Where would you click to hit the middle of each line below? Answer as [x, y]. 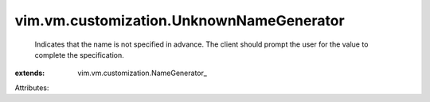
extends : [30, 73]
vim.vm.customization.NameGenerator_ [142, 73]
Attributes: [32, 88]
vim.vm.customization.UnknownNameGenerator [180, 21]
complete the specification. [80, 55]
